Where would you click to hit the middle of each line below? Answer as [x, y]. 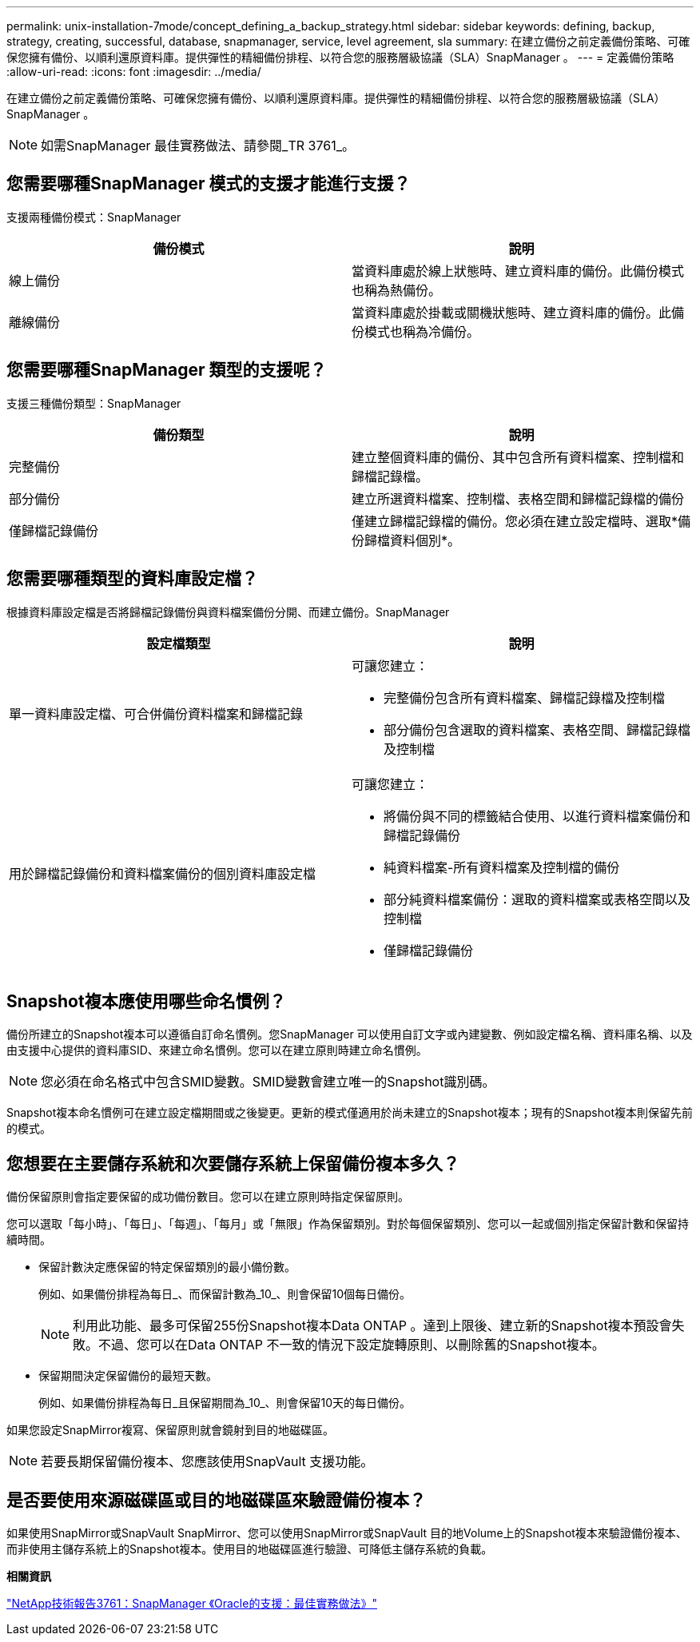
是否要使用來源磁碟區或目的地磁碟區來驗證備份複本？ [216, 1500]
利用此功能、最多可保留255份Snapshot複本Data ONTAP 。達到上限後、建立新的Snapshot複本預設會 [372, 1326]
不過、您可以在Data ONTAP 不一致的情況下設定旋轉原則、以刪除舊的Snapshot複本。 [352, 1345]
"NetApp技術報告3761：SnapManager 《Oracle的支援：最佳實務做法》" [192, 1604]
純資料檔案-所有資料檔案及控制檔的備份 [502, 867]
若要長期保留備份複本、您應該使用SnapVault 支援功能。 [207, 1462]
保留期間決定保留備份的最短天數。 [128, 1376]
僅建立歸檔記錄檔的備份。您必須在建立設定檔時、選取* [515, 521]
